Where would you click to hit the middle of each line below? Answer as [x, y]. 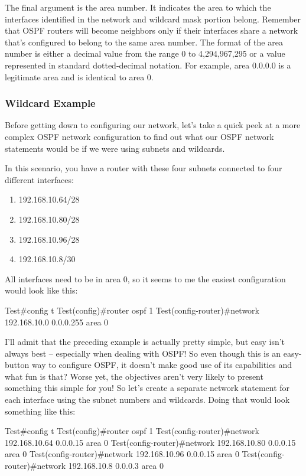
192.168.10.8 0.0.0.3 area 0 [116, 466]
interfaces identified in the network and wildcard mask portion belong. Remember [153, 19]
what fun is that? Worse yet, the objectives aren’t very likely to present [134, 376]
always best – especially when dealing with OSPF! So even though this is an [143, 353]
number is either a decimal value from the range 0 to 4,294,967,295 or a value [145, 53]
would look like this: [41, 290]
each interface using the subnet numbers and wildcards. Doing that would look [147, 400]
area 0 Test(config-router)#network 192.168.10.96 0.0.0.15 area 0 [122, 454]
